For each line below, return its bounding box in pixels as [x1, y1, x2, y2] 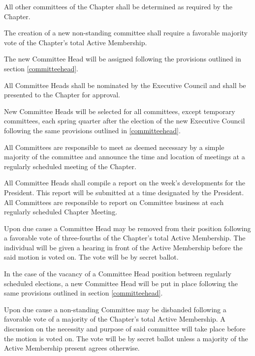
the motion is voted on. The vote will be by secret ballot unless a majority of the [4, 333, 248, 343]
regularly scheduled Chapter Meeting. [4, 207, 118, 217]
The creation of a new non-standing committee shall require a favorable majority [4, 28, 248, 38]
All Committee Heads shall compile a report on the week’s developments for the [4, 178, 245, 188]
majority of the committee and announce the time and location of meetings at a [4, 151, 245, 162]
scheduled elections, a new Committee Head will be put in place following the [4, 278, 238, 288]
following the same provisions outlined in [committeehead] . [4, 125, 181, 135]
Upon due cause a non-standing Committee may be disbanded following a [4, 304, 226, 314]
